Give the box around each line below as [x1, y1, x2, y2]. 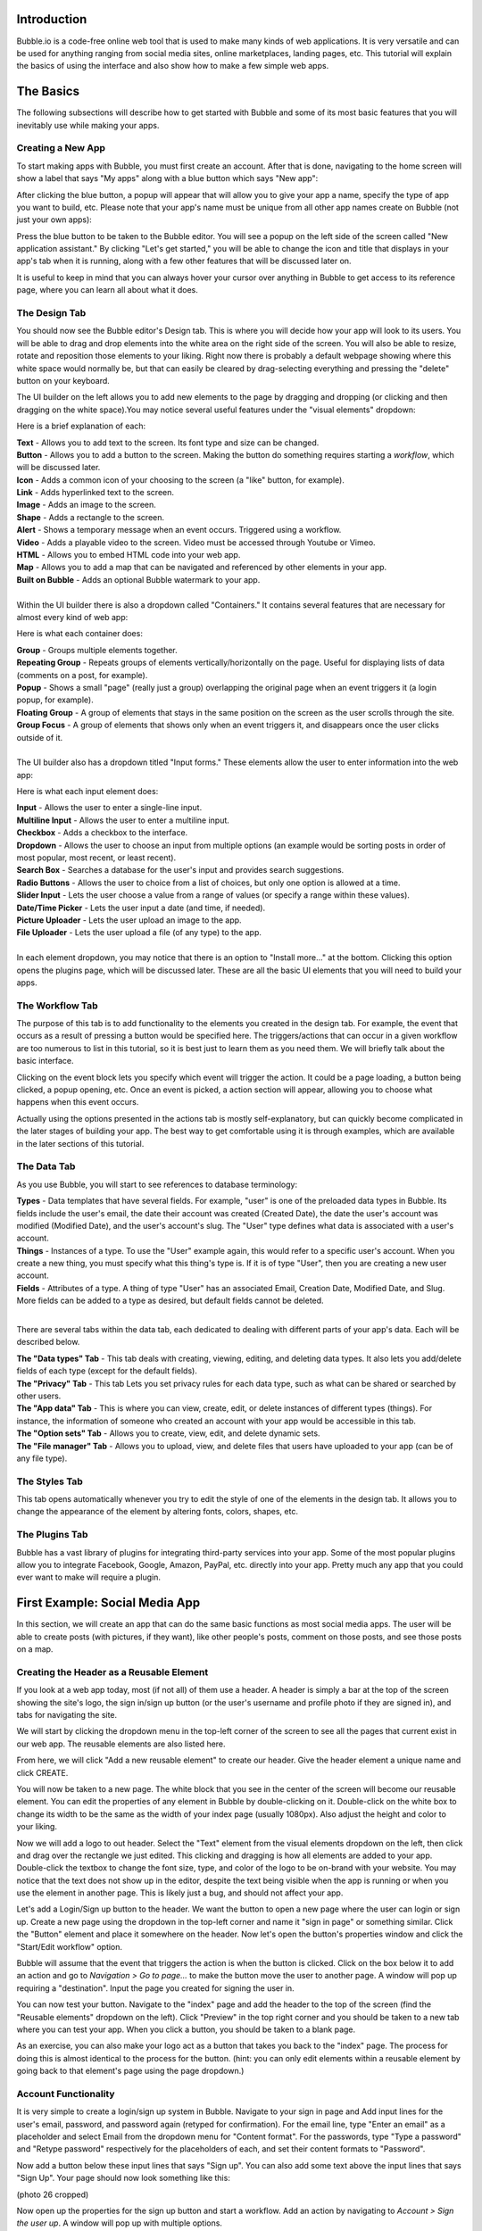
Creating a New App [16, 142, 106, 154]
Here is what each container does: [16, 628, 143, 639]
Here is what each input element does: [16, 786, 159, 797]
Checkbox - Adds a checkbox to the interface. [16, 827, 188, 838]
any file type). [16, 1453, 68, 1464]
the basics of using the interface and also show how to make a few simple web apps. [16, 61, 329, 71]
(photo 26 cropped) [16, 2189, 89, 2200]
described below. [16, 1337, 80, 1348]
